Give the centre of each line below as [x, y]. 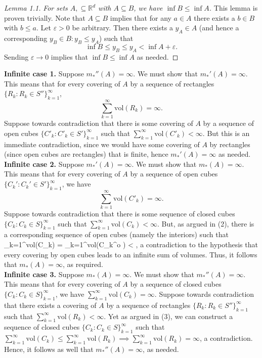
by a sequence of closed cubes [176, 284]
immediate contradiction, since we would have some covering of [102, 144]
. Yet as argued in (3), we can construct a [168, 316]
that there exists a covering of [50, 305]
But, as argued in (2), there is [208, 223]
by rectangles [230, 144]
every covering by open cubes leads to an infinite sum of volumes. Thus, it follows [131, 254]
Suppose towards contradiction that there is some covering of [99, 123]
